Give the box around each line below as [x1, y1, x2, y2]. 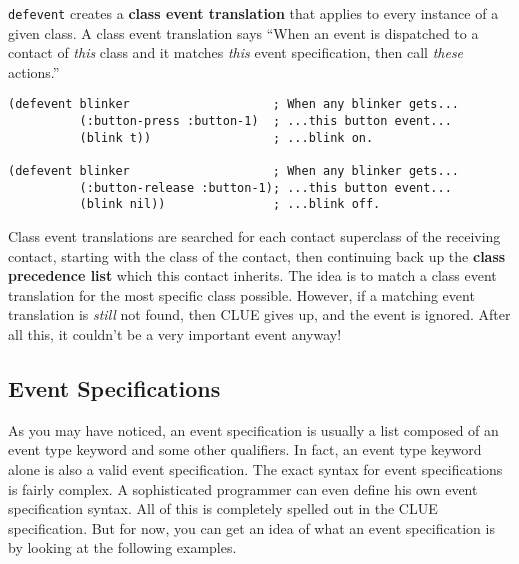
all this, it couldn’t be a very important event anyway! [8, 324, 342, 344]
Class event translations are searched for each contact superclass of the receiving [8, 226, 501, 247]
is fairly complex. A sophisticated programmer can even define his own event [8, 478, 478, 499]
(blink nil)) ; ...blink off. [79, 197, 381, 212]
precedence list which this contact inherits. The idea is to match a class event [8, 265, 497, 286]
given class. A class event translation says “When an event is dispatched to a [8, 22, 479, 43]
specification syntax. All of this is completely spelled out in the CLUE [8, 498, 438, 519]
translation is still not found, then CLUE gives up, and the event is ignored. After [8, 304, 511, 325]
